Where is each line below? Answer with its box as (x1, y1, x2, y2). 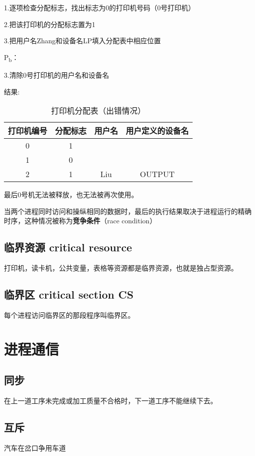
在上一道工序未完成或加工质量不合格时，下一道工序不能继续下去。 (4, 395, 217, 406)
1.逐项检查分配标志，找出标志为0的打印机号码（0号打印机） (4, 2, 195, 12)
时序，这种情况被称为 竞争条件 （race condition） (4, 215, 157, 226)
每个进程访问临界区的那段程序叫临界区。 (4, 309, 135, 320)
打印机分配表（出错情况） (51, 105, 146, 117)
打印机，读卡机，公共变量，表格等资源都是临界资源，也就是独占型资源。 (4, 263, 238, 273)
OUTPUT (140, 168, 175, 180)
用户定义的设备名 (126, 125, 189, 137)
